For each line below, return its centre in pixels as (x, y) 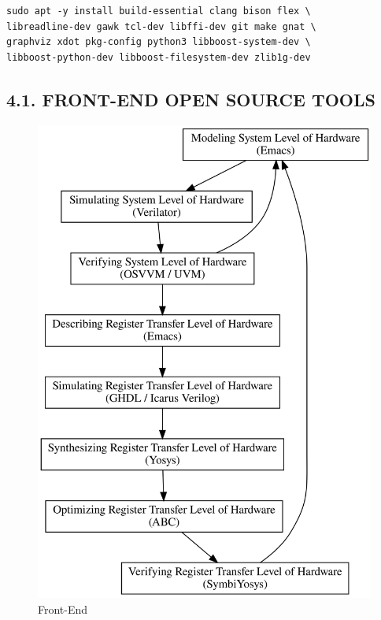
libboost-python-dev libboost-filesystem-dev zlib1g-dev (159, 57)
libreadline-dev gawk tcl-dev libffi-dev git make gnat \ (161, 26)
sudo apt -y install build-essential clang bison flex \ (159, 11)
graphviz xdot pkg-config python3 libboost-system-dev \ (159, 42)
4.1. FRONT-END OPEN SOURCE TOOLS (191, 99)
